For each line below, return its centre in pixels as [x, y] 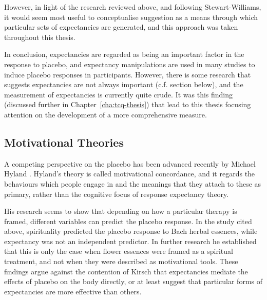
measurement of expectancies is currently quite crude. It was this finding [119, 94]
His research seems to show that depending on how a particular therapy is [121, 211]
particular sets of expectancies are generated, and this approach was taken [121, 27]
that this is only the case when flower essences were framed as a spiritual [119, 251]
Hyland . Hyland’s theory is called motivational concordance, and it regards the [130, 174]
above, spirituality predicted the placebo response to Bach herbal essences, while [131, 231]
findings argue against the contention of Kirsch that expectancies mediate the [126, 271]
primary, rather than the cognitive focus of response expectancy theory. [117, 194]
